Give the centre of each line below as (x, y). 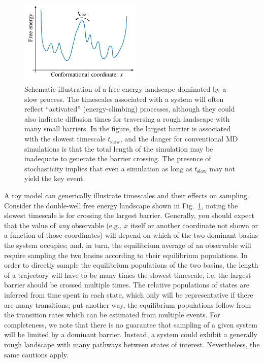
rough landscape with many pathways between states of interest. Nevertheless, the (132, 344)
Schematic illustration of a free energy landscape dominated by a (125, 89)
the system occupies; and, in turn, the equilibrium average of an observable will (128, 245)
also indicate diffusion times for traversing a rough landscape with (127, 118)
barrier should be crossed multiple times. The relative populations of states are (127, 285)
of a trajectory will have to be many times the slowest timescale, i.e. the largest (128, 275)
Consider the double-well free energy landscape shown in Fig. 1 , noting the (121, 205)
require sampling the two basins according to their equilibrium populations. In (126, 255)
